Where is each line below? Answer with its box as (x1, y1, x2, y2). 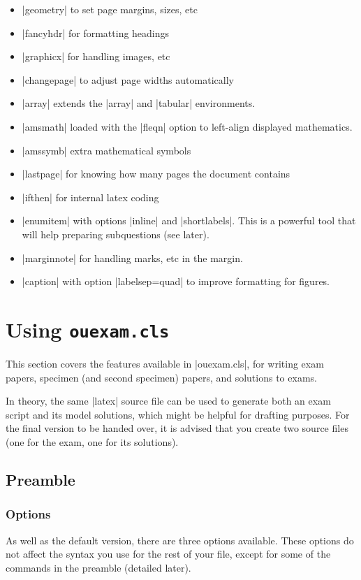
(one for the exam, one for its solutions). (6, 434, 179, 449)
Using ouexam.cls (6, 314, 170, 343)
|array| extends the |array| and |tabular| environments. (22, 96, 256, 110)
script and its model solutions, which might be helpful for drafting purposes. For (6, 407, 350, 421)
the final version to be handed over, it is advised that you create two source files (6, 421, 348, 435)
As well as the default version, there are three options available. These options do (6, 532, 354, 547)
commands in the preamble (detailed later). (6, 560, 191, 574)
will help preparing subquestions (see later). (22, 226, 209, 241)
